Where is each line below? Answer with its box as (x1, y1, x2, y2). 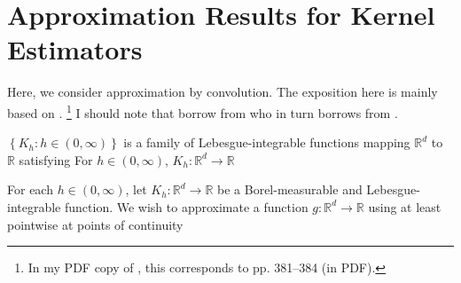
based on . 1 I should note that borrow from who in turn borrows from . (7, 100, 398, 122)
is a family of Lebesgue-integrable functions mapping (123, 133, 410, 152)
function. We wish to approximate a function (64, 197, 309, 216)
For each (7, 180, 53, 199)
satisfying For (19, 150, 93, 169)
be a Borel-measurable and (217, 180, 363, 199)
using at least (368, 197, 441, 216)
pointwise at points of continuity (7, 215, 184, 233)
